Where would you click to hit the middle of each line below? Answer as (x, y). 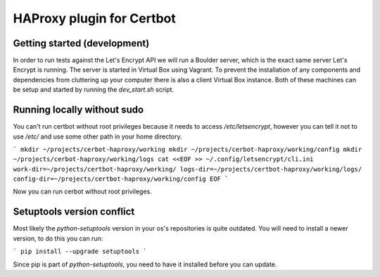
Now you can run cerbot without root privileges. (82, 192)
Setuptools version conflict (74, 212)
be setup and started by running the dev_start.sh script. (94, 90)
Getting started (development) (81, 43)
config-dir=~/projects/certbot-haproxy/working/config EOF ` (121, 179)
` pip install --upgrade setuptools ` (80, 252)
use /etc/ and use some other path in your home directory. (97, 136)
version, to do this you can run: (58, 238)
